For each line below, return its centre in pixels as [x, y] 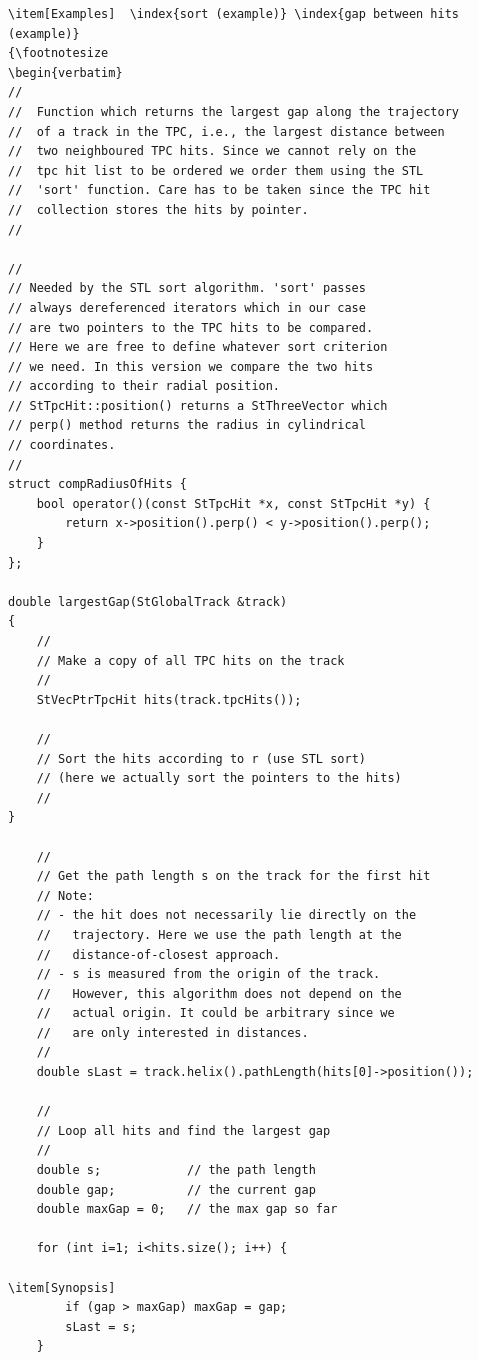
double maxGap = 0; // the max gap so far [187, 1209]
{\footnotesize [58, 53]
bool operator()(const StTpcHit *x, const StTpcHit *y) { [233, 503]
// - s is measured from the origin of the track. [208, 974]
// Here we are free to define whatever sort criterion [198, 347]
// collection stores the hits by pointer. [158, 209]
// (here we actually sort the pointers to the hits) [219, 778]
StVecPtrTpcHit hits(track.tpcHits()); [169, 699]
